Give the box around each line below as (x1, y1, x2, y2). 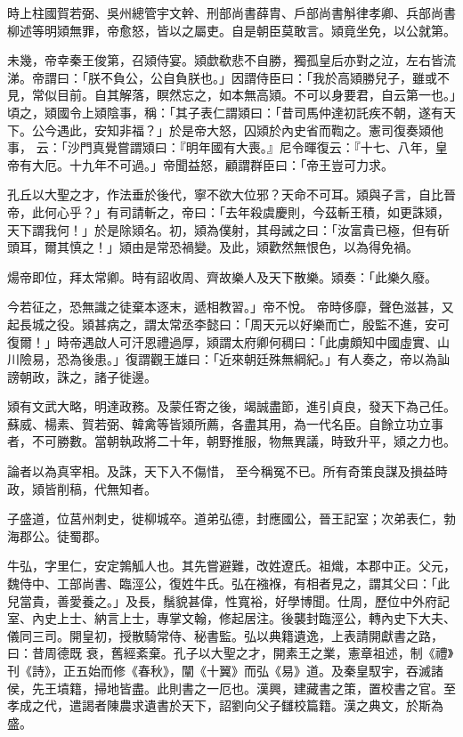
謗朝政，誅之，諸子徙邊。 (7, 367, 157, 385)
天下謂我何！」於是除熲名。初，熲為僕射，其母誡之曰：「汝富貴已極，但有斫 (7, 220, 450, 239)
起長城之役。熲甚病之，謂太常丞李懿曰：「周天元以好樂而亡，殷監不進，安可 (7, 314, 450, 333)
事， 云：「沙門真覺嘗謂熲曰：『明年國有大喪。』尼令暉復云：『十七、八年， (7, 138, 435, 157)
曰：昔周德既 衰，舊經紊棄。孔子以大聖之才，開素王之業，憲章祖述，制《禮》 (7, 644, 454, 662)
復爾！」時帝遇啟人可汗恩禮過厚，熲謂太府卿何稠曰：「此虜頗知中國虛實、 (7, 332, 437, 351)
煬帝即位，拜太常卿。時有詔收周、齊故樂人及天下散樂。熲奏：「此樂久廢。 (7, 267, 437, 286)
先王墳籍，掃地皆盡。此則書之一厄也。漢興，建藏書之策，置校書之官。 (31, 678, 443, 697)
